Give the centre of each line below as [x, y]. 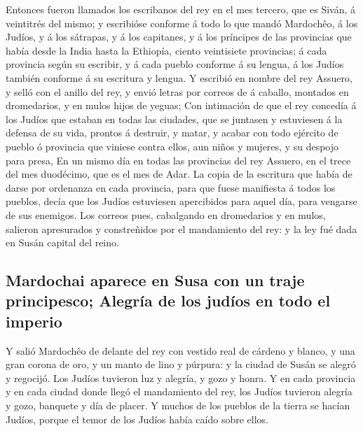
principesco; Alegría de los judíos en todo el [168, 301]
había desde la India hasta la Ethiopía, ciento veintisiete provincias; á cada [166, 50]
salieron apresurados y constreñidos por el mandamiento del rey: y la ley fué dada [181, 228]
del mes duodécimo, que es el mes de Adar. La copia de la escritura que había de [179, 174]
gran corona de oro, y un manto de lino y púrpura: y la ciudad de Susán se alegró [181, 364]
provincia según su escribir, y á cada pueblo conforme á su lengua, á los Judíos [175, 64]
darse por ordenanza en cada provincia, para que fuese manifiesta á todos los [171, 187]
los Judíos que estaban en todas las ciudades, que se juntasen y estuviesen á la [174, 119]
